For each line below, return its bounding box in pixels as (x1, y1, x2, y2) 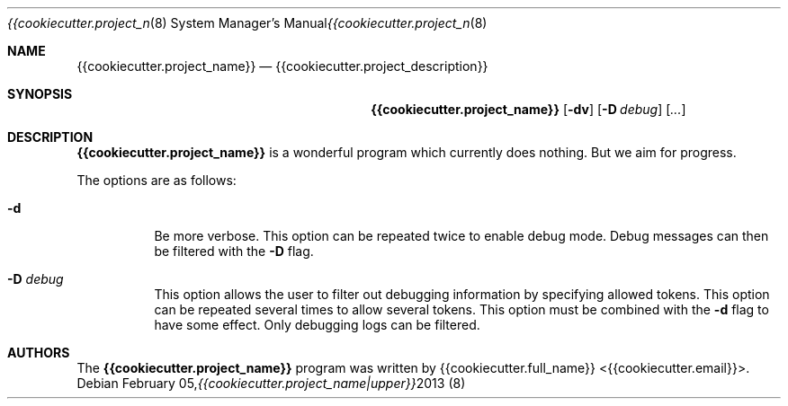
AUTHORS (7, 345, 70, 360)
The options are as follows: (76, 172, 237, 188)
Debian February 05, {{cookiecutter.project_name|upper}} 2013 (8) (76, 375, 466, 391)
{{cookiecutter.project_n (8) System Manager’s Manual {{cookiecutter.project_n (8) (7, 15, 488, 31)
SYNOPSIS (7, 86, 73, 101)
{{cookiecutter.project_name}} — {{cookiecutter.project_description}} (76, 58, 488, 74)
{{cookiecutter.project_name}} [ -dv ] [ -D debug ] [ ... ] (371, 101, 686, 117)
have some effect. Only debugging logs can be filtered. (154, 317, 480, 332)
